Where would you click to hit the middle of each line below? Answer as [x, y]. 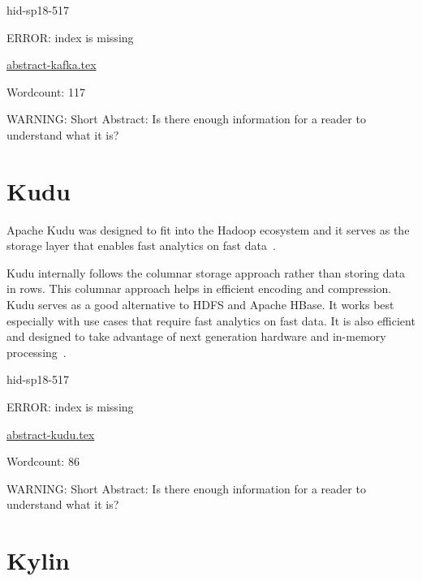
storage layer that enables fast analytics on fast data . [141, 245]
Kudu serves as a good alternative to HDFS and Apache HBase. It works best [200, 305]
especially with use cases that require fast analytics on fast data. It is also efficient [211, 320]
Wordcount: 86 [43, 461]
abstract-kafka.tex [52, 65]
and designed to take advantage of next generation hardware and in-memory [196, 336]
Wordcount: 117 [46, 91]
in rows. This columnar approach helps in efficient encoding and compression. [199, 288]
